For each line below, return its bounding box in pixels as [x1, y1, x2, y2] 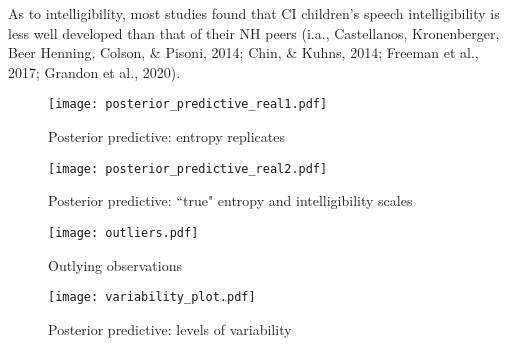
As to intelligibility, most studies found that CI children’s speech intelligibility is [8, 3, 500, 23]
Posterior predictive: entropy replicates [48, 126, 285, 147]
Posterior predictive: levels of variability [48, 318, 292, 339]
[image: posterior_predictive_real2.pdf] [48, 161, 328, 176]
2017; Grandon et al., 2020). [8, 61, 181, 82]
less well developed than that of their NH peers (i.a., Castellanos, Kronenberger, [8, 22, 500, 43]
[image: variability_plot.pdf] [48, 290, 256, 305]
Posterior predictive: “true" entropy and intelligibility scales [48, 190, 413, 211]
